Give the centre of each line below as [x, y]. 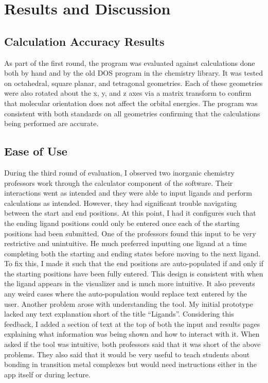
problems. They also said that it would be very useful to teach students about [127, 354]
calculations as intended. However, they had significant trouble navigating [121, 203]
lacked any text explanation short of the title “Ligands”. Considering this [119, 314]
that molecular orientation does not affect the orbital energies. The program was [131, 103]
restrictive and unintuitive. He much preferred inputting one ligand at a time [126, 243]
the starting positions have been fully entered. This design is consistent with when [134, 273]
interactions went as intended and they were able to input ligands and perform [128, 193]
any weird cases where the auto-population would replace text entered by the [126, 294]
